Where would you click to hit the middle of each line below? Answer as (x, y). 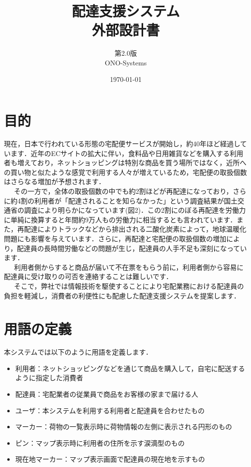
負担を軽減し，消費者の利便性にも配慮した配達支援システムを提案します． (122, 295)
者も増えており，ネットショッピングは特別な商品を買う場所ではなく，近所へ (125, 163)
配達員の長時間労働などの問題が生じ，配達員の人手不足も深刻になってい (132, 248)
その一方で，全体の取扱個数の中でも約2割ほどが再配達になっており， (123, 191)
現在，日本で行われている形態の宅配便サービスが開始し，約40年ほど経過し (122, 144)
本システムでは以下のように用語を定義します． (78, 352)
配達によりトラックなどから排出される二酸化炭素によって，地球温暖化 (135, 229)
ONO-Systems (126, 62)
